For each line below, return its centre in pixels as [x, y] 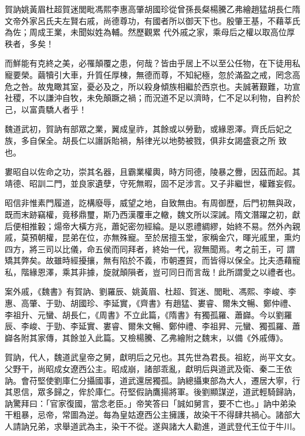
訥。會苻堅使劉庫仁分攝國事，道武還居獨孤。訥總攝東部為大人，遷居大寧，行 [152, 380]
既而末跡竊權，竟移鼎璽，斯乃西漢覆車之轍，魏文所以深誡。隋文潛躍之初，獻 [152, 214]
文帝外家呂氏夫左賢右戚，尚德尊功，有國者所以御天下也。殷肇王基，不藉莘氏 [152, 20]
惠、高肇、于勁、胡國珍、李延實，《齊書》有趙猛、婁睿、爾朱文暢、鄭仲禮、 [150, 303]
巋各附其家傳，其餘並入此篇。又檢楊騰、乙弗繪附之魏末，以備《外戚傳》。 [146, 337]
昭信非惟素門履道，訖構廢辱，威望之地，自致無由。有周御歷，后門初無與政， [152, 203]
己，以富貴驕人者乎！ [46, 109]
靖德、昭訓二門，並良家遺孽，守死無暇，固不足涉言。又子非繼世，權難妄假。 [152, 183]
